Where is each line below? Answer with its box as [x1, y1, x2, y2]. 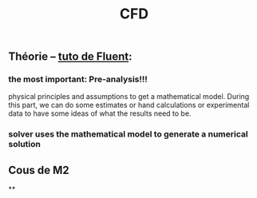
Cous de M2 [8, 163, 69, 176]
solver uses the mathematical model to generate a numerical [8, 129, 249, 140]
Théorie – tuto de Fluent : [8, 49, 132, 64]
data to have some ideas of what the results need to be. [8, 109, 192, 118]
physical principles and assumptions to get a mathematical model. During [8, 92, 250, 101]
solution [8, 139, 42, 150]
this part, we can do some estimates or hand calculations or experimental [8, 101, 250, 110]
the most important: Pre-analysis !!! [8, 73, 148, 85]
